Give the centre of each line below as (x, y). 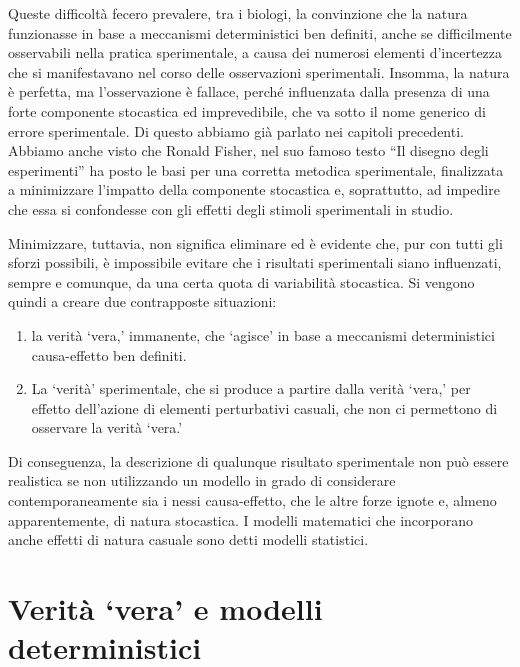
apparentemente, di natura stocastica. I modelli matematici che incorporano (241, 519)
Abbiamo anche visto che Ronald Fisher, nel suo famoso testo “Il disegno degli (248, 150)
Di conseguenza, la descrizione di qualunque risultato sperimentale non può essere (258, 460)
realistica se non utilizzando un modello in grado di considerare (202, 480)
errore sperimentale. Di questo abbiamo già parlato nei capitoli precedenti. (236, 130)
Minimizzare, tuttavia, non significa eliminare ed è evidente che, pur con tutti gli (255, 242)
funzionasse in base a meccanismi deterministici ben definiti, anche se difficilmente (260, 32)
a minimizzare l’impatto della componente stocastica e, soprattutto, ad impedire (254, 189)
